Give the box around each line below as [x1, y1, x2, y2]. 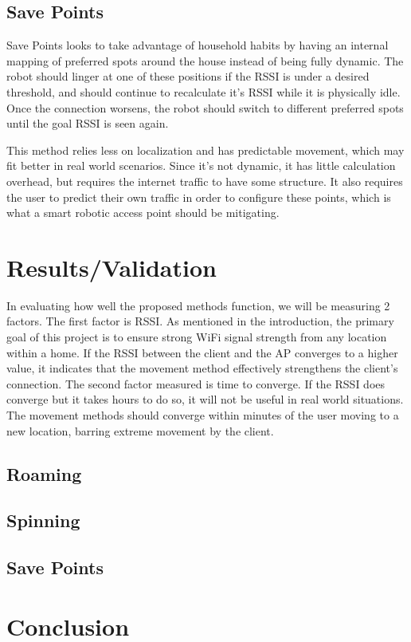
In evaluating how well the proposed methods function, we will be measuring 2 [6, 297, 390, 313]
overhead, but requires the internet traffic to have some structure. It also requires [6, 172, 403, 189]
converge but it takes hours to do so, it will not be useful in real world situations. [6, 391, 404, 408]
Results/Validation [6, 250, 217, 283]
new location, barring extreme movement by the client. [6, 422, 274, 439]
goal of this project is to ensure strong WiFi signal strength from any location [6, 329, 387, 345]
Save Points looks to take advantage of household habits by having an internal [6, 37, 389, 53]
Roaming [6, 461, 82, 486]
